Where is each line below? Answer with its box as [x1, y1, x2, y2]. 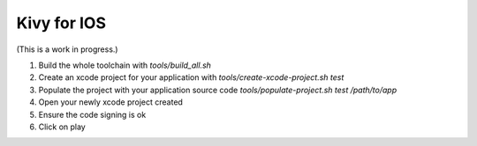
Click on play [38, 121, 86, 132]
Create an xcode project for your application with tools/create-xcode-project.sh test [38, 72, 344, 83]
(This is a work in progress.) [16, 44, 118, 55]
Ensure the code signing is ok [38, 109, 147, 120]
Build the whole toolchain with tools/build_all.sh [38, 60, 212, 70]
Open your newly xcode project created [38, 97, 183, 107]
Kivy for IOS [16, 13, 106, 33]
